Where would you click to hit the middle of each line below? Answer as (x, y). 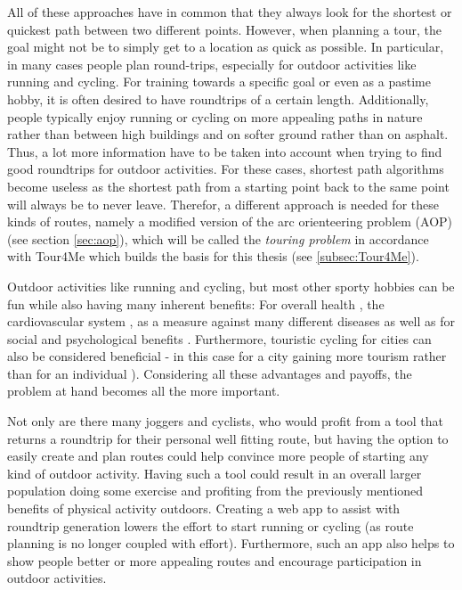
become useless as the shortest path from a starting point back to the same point (228, 186)
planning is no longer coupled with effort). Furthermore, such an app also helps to (231, 543)
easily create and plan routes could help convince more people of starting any (218, 456)
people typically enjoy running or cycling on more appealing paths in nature (215, 116)
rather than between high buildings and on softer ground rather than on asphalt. (228, 134)
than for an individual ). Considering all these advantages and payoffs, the (210, 373)
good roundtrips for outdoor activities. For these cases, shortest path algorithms (226, 169)
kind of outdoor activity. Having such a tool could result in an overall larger (215, 473)
